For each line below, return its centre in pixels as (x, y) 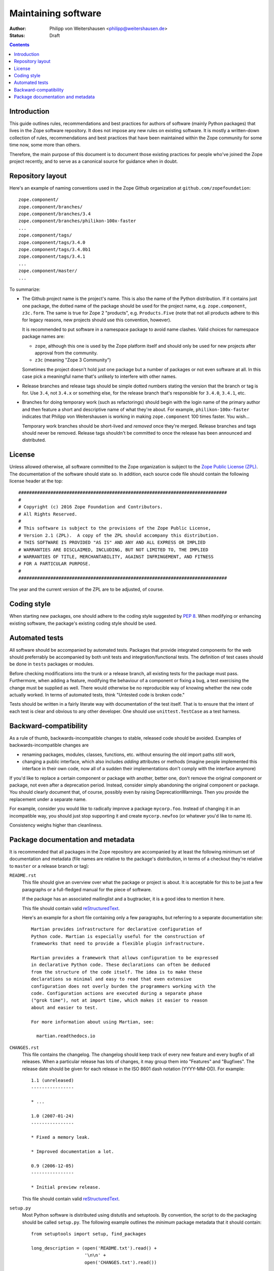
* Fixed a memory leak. (61, 1137)
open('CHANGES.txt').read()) (121, 1262)
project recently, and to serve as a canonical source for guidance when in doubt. (94, 161)
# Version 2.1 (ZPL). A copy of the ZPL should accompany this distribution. (119, 535)
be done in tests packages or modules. (52, 664)
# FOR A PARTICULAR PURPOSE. (55, 564)
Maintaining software (55, 13)
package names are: (43, 337)
